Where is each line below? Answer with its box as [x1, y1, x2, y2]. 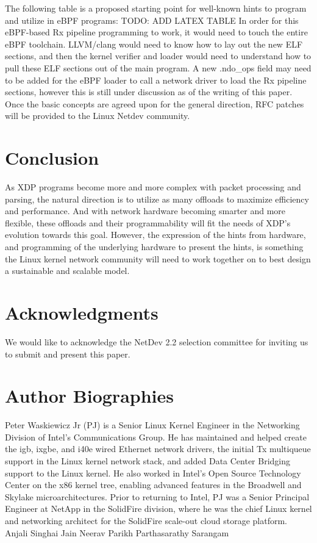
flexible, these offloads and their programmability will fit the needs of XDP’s [5, 216, 291, 229]
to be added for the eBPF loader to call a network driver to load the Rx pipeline [5, 73, 307, 86]
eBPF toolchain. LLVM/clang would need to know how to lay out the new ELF [5, 37, 303, 50]
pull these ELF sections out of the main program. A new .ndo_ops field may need [5, 61, 312, 74]
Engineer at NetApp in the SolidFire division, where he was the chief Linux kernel [5, 502, 312, 515]
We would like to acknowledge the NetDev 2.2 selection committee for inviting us [5, 335, 308, 348]
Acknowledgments [5, 300, 158, 325]
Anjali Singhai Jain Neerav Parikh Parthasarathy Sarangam [5, 526, 229, 539]
